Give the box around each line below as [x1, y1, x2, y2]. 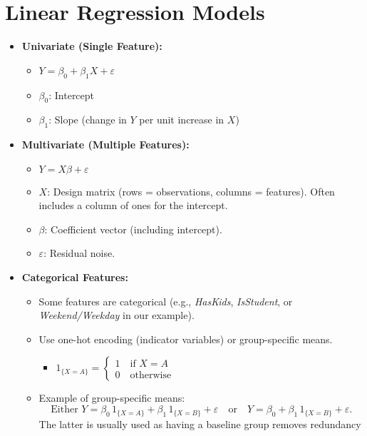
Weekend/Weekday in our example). [38, 308, 195, 323]
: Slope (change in [48, 112, 127, 127]
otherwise [130, 370, 172, 380]
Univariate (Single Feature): [21, 39, 162, 54]
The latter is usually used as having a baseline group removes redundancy [38, 416, 361, 431]
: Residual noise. [43, 245, 115, 260]
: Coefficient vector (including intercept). [44, 221, 222, 236]
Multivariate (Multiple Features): [21, 137, 190, 152]
